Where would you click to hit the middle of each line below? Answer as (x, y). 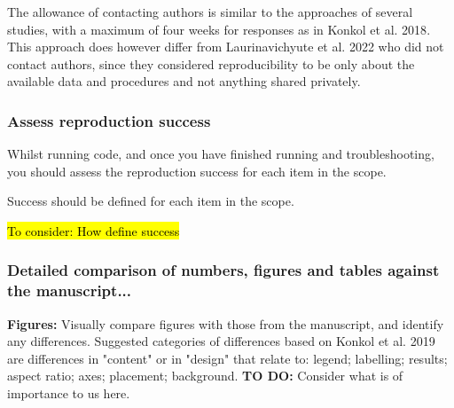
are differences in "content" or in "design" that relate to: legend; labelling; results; (227, 358)
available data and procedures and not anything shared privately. (184, 81)
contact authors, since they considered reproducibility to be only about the (211, 63)
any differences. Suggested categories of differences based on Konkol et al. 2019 (221, 341)
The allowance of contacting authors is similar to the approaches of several (210, 12)
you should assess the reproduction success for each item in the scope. (197, 171)
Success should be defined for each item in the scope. (151, 201)
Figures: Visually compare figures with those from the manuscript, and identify (226, 323)
